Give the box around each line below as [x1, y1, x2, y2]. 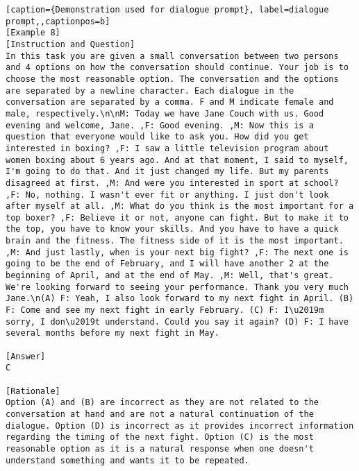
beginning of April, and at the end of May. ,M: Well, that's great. [6, 271, 334, 281]
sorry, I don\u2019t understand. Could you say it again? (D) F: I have [6, 316, 349, 327]
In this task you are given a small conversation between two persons [6, 51, 339, 61]
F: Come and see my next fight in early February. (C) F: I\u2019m [6, 305, 324, 316]
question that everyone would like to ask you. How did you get [6, 132, 309, 142]
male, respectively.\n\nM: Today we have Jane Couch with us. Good [6, 108, 324, 119]
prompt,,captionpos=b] [6, 16, 110, 26]
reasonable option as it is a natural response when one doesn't [6, 443, 314, 454]
